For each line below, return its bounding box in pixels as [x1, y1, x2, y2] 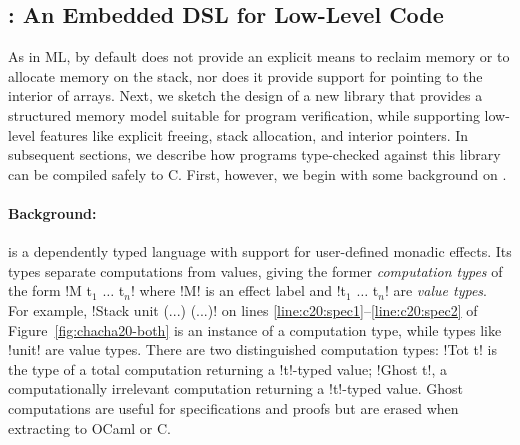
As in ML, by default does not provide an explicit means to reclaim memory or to [8, 46, 510, 67]
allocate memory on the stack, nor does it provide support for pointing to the [8, 65, 483, 86]
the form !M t [8, 280, 93, 301]
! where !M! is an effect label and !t [130, 280, 347, 301]
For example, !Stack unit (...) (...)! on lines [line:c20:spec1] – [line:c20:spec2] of [8, 299, 478, 320]
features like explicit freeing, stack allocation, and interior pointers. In [39, 124, 469, 145]
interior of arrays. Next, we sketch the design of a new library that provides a [8, 85, 483, 106]
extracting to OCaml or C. [8, 417, 172, 438]
